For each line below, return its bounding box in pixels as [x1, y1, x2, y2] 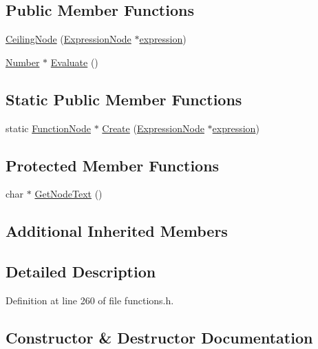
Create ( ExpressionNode [102, 120, 204, 135]
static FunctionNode [6, 120, 91, 135]
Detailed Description [6, 261, 156, 282]
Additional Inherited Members [6, 220, 228, 242]
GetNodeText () [34, 187, 103, 201]
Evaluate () [50, 54, 98, 69]
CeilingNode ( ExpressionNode [6, 32, 131, 46]
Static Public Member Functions [6, 88, 242, 109]
